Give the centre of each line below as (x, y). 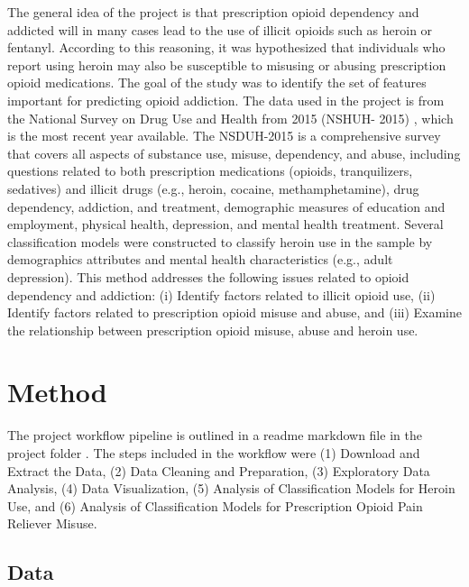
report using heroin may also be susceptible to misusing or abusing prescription (227, 64)
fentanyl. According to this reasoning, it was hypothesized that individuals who (226, 47)
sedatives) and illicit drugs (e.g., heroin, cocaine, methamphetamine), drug (213, 188)
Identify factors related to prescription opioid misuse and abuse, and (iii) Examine (234, 312)
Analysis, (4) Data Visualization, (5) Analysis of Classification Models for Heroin (231, 488)
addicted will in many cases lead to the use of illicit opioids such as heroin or (220, 29)
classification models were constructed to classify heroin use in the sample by (220, 241)
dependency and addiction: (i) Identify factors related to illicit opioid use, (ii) (221, 294)
